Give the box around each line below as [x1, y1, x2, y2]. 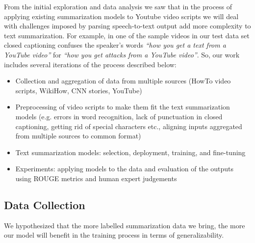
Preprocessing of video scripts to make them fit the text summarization [15, 102, 230, 112]
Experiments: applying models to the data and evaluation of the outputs [15, 163, 234, 174]
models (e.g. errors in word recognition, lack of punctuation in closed [15, 111, 223, 121]
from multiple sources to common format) [15, 131, 141, 141]
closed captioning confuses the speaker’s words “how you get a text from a [4, 40, 226, 50]
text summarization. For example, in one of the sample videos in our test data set [4, 30, 250, 40]
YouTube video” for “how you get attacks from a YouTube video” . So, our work [4, 49, 240, 59]
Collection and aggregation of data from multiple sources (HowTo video [15, 76, 231, 86]
